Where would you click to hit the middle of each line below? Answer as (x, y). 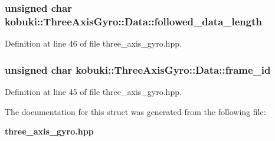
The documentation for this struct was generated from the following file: (135, 111)
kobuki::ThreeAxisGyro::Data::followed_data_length (133, 21)
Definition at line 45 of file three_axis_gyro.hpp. (93, 91)
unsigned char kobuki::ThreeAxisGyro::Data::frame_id (138, 69)
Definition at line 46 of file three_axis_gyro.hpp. (93, 43)
